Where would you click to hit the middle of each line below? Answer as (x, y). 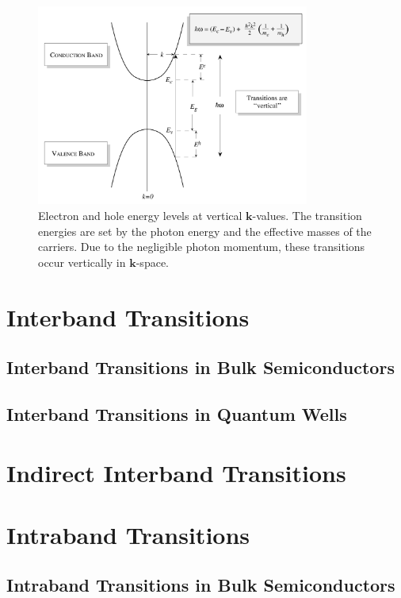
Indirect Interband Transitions (176, 472)
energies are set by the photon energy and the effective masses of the (205, 231)
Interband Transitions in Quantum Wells (177, 413)
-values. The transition (307, 216)
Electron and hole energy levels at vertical (140, 216)
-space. (152, 262)
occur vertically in (82, 262)
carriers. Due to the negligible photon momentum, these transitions (202, 247)
